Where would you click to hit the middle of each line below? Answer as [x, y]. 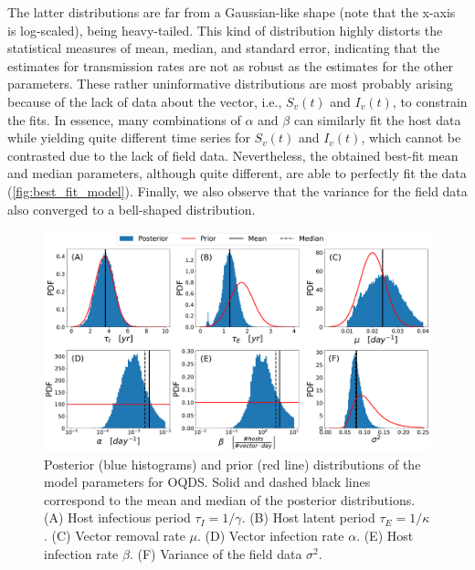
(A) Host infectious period [117, 517]
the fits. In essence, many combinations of [124, 119]
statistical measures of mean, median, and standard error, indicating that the [224, 48]
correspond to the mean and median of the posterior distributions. [230, 499]
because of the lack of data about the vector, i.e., [145, 101]
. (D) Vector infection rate [270, 536]
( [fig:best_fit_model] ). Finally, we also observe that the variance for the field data [237, 190]
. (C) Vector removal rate [115, 536]
